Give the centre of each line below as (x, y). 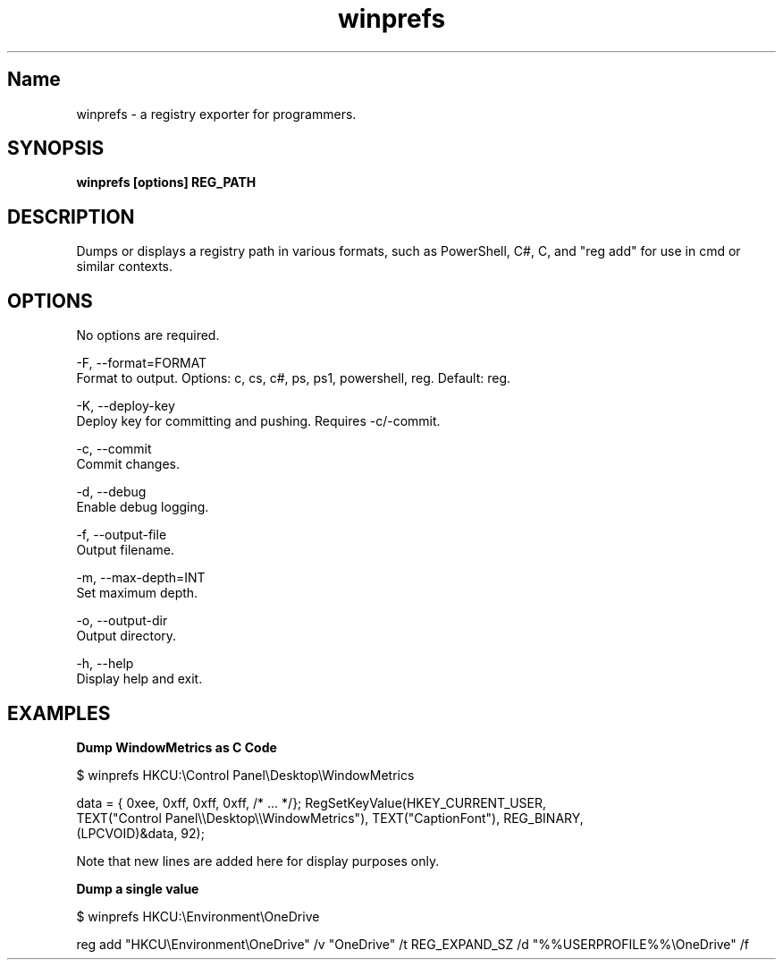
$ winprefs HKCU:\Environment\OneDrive (198, 916)
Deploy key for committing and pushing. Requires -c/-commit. (258, 421)
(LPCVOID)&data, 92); (140, 833)
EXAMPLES (59, 713)
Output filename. (126, 550)
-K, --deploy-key (126, 406)
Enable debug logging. (143, 507)
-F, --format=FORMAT (142, 363)
